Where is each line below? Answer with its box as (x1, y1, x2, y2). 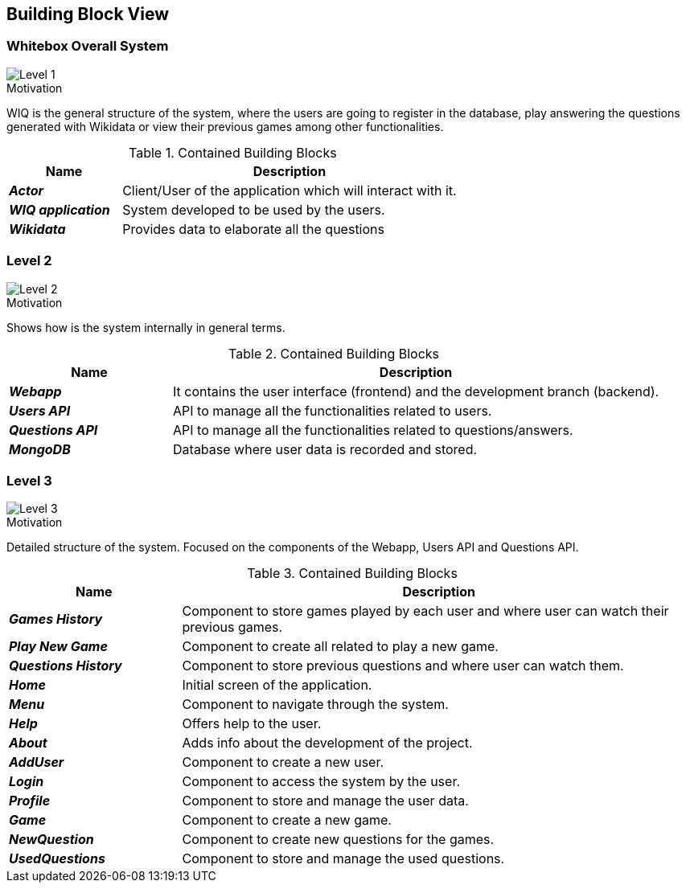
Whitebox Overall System (6, 38, 169, 55)
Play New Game (9, 638, 108, 655)
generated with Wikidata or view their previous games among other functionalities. (6, 119, 444, 133)
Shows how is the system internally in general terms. (6, 320, 285, 334)
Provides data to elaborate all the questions (122, 220, 384, 237)
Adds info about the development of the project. (182, 735, 473, 752)
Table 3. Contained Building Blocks (247, 565, 458, 582)
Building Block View (6, 4, 170, 24)
